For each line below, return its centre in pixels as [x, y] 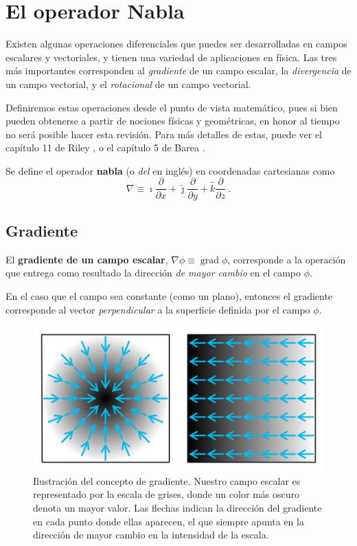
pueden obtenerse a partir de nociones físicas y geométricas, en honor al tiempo [173, 121]
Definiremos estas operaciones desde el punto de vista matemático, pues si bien [172, 107]
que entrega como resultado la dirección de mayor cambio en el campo [153, 273]
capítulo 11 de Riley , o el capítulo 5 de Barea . [105, 148]
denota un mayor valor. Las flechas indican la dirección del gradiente [177, 508]
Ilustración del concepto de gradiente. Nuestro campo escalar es [167, 480]
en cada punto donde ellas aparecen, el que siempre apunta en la [169, 521]
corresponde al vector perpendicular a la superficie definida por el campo [158, 309]
